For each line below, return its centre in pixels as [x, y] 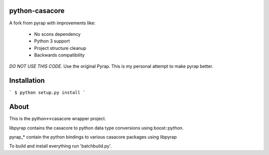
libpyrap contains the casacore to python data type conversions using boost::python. [96, 128]
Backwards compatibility [59, 55]
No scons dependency [57, 34]
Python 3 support [52, 41]
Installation [27, 80]
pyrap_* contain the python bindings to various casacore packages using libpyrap [93, 137]
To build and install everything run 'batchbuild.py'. [61, 146]
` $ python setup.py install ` [47, 93]
